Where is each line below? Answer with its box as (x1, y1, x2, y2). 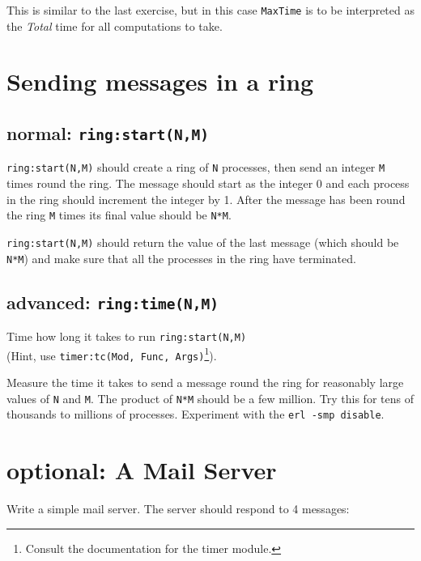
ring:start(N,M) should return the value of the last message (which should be (6, 233, 399, 250)
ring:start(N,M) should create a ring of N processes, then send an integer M (6, 159, 385, 176)
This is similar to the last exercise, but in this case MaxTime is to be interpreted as (6, 2, 415, 18)
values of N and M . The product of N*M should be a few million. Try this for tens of (6, 389, 414, 406)
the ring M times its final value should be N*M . (6, 206, 232, 223)
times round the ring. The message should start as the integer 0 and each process (6, 175, 410, 192)
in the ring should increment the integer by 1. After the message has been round (6, 190, 406, 207)
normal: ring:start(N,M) (6, 121, 209, 146)
